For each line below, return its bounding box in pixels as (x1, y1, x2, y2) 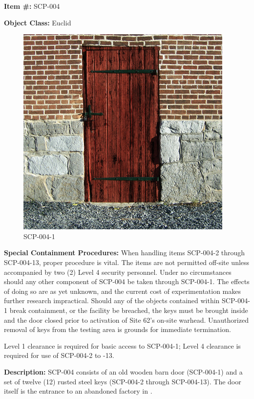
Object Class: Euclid (4, 17, 71, 27)
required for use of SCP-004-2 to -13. (4, 350, 114, 360)
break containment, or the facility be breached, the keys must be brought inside (9, 305, 248, 315)
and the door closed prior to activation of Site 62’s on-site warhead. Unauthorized (4, 314, 249, 325)
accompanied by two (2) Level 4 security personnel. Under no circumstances (4, 266, 232, 277)
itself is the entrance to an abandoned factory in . (4, 386, 152, 396)
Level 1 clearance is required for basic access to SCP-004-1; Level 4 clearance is (4, 340, 241, 351)
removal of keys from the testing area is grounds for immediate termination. (4, 324, 231, 334)
